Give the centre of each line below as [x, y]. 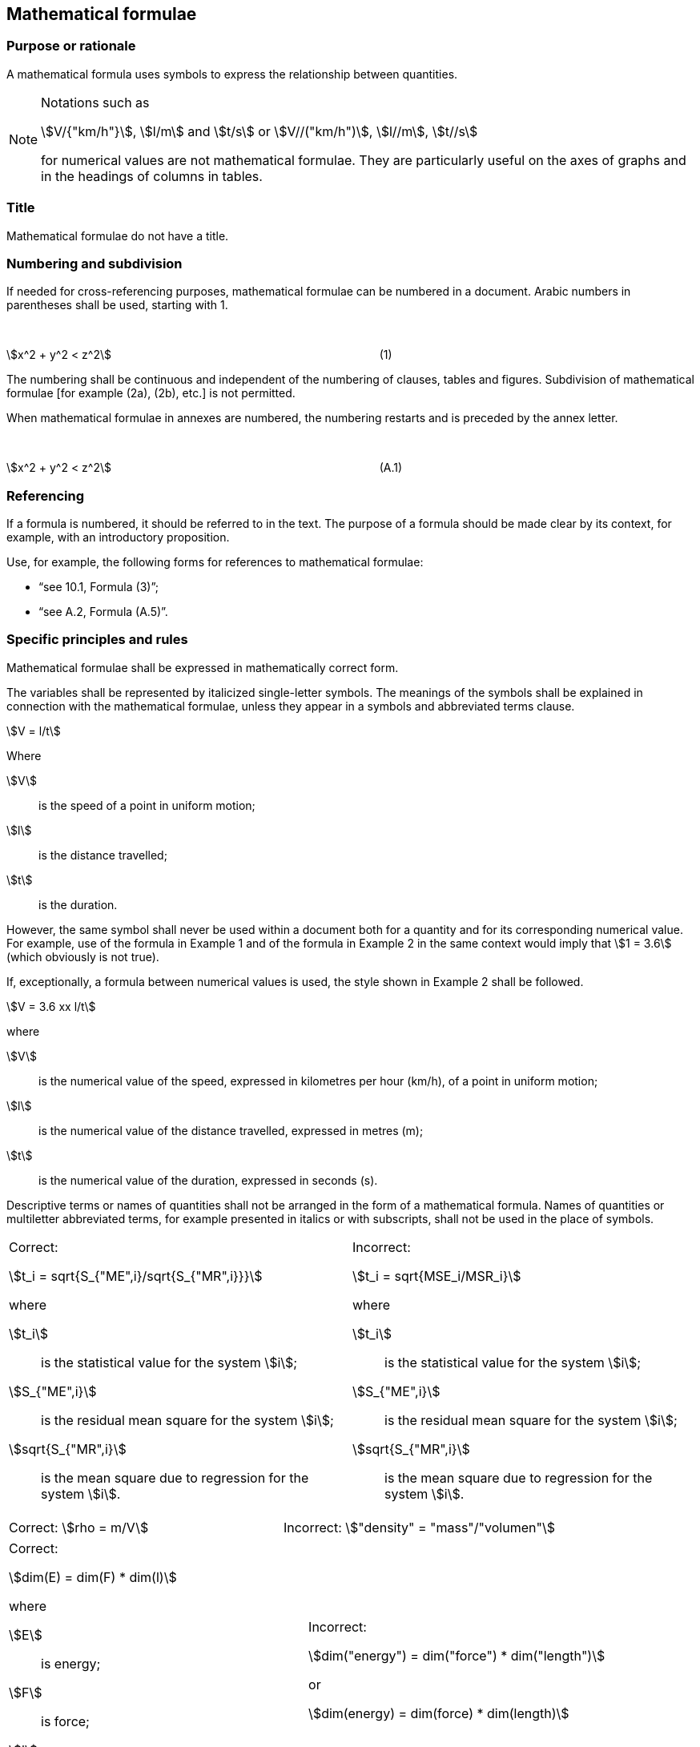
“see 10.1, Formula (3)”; [99, 587]
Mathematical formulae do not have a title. [118, 235]
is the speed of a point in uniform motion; [147, 805]
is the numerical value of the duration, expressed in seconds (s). [208, 1180]
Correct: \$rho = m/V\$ [79, 1527]
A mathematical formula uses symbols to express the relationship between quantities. [232, 74]
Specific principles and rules [97, 640]
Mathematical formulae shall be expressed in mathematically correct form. [203, 667]
